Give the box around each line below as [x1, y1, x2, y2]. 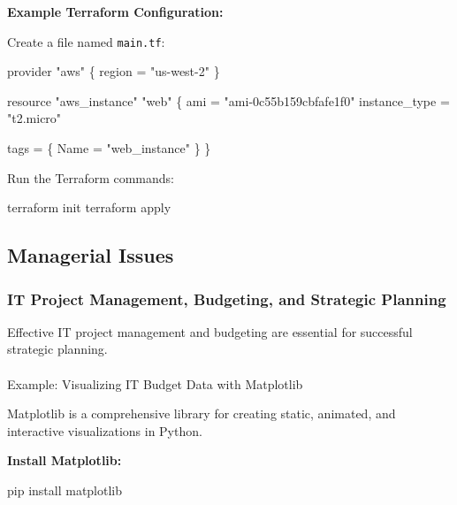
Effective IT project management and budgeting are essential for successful [7, 322, 413, 340]
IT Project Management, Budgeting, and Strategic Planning [7, 287, 446, 310]
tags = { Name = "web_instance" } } [7, 139, 211, 157]
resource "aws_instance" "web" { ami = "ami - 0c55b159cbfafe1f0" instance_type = [7, 91, 450, 110]
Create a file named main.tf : [7, 32, 165, 50]
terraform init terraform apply [7, 198, 171, 217]
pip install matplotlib [7, 480, 123, 499]
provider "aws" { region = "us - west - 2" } [7, 62, 220, 80]
